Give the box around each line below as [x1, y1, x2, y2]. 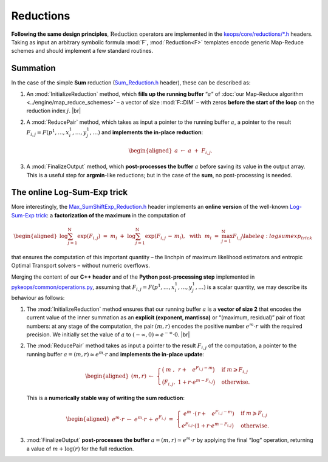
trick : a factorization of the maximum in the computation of [35, 211, 186, 219]
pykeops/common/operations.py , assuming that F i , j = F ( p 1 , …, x [11, 283, 176, 292]
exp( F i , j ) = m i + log [77, 233, 136, 241]
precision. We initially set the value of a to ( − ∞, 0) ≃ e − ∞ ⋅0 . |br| [26, 330, 190, 338]
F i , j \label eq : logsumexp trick [233, 233, 313, 241]
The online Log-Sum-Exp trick [11, 187, 128, 197]
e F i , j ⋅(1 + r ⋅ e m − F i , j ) [181, 421, 234, 429]
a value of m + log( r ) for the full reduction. [26, 445, 134, 452]
